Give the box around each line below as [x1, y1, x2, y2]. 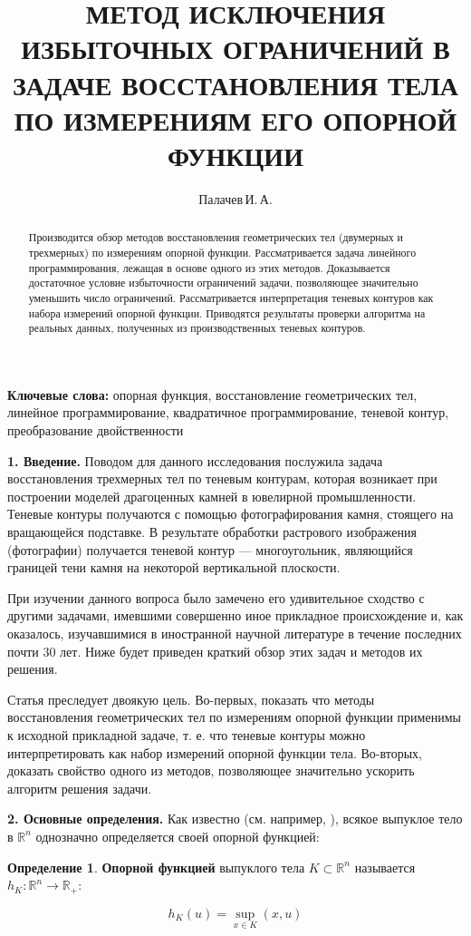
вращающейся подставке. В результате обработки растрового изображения [7, 522, 417, 541]
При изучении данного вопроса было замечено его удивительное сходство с [7, 588, 425, 607]
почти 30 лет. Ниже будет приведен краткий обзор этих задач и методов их [7, 641, 423, 660]
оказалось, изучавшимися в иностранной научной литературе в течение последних [7, 623, 462, 642]
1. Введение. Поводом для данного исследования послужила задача [7, 451, 383, 470]
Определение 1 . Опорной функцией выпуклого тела [7, 857, 305, 876]
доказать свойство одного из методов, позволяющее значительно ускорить [7, 761, 415, 780]
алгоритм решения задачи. [7, 778, 152, 797]
